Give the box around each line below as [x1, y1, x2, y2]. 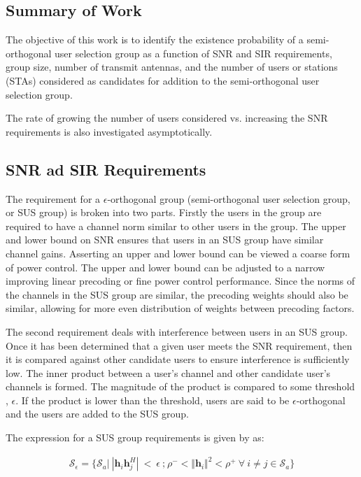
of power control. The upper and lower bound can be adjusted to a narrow [6, 259, 325, 274]
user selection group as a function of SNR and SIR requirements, [55, 45, 332, 60]
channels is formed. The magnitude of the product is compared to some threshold [6, 379, 355, 394]
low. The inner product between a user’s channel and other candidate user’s [6, 365, 331, 380]
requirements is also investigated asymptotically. [6, 124, 213, 138]
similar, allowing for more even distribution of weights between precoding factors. [6, 301, 355, 315]
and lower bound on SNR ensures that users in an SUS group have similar [6, 232, 324, 247]
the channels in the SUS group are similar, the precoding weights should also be [6, 287, 348, 301]
